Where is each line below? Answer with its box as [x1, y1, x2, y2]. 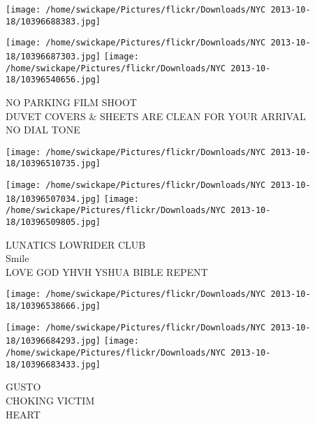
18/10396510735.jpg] [6, 159, 101, 169]
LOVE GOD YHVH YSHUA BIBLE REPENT [6, 264, 208, 279]
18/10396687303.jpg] [6, 51, 101, 61]
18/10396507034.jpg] [6, 193, 101, 204]
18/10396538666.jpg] [6, 301, 101, 312]
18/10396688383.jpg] [6, 16, 101, 27]
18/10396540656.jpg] [6, 75, 101, 85]
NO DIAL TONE [6, 122, 80, 137]
